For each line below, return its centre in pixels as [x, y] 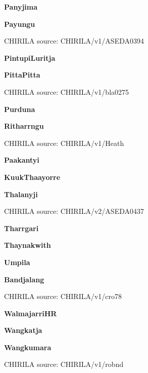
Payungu [20, 24]
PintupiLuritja [30, 58]
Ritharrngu [24, 126]
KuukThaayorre [32, 177]
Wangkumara [28, 347]
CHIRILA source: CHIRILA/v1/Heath [64, 143]
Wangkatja [23, 330]
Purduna [20, 109]
